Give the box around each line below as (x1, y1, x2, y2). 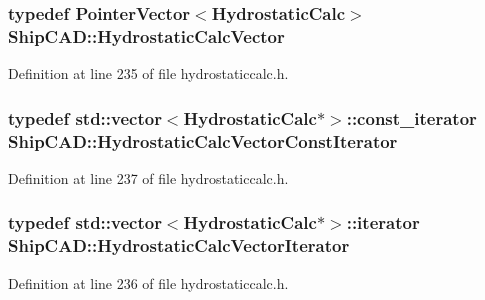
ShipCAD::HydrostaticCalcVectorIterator (8, 233, 350, 258)
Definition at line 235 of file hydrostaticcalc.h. (8, 63, 289, 84)
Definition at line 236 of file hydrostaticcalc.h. (8, 272, 289, 293)
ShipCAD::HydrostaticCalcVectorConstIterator (8, 128, 398, 153)
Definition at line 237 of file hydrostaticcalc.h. (8, 167, 289, 188)
